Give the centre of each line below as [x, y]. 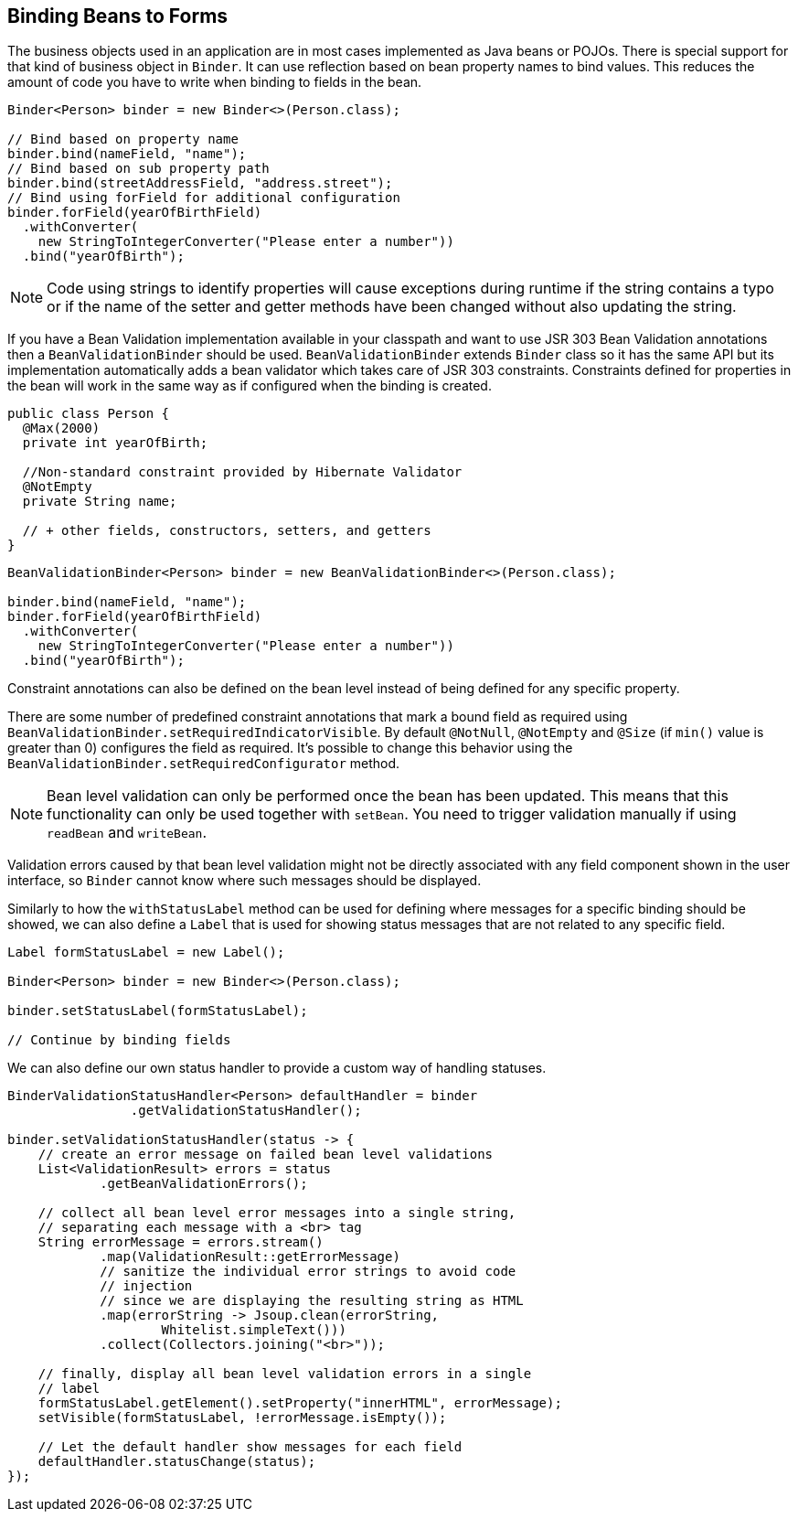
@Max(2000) [61, 428]
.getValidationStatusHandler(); [246, 1111]
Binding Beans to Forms [118, 16]
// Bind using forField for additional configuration [204, 198]
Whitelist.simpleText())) [254, 1330]
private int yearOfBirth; [115, 443]
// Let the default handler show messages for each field [250, 1447]
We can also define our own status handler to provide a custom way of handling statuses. [277, 1068]
